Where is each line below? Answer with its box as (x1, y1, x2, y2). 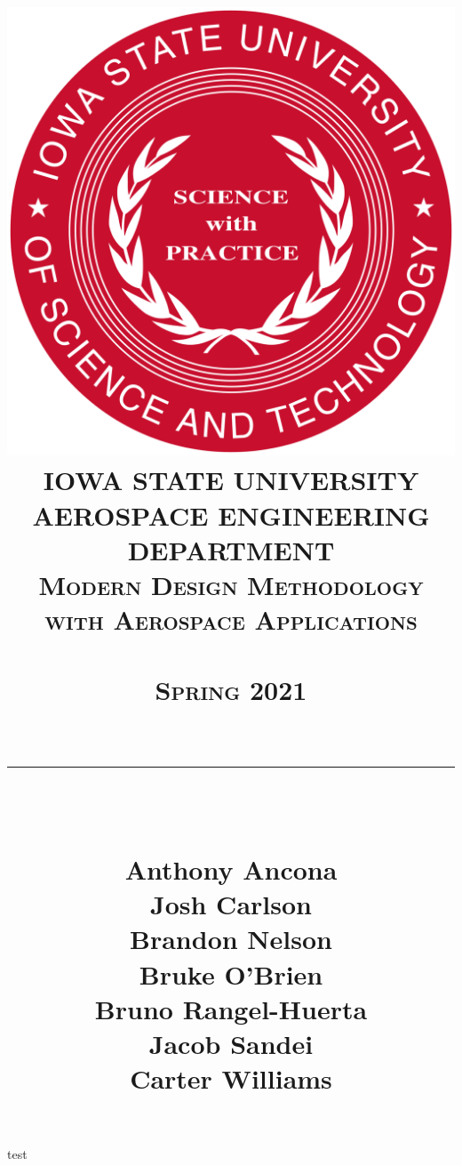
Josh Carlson (150, 886, 312, 922)
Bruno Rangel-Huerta (94, 990, 368, 1026)
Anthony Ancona (124, 851, 338, 888)
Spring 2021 (155, 671, 307, 707)
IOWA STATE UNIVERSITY (43, 462, 419, 498)
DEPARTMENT (127, 531, 335, 567)
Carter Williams (130, 1060, 332, 1097)
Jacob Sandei (148, 1025, 314, 1061)
